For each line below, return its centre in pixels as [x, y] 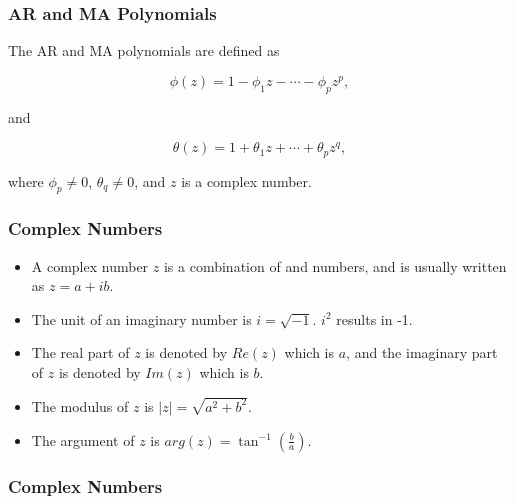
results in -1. [374, 318]
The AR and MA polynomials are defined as [144, 50]
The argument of [83, 439]
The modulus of [80, 405]
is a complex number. [246, 180]
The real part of [80, 352]
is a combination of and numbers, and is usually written [335, 265]
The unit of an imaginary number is [141, 318]
